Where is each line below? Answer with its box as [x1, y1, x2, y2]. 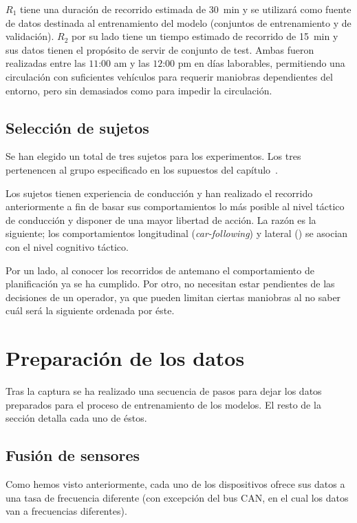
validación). [6, 29, 54, 43]
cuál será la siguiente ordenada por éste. [6, 303, 175, 318]
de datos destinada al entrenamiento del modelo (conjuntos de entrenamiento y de [6, 15, 351, 30]
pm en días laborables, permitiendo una [177, 56, 345, 70]
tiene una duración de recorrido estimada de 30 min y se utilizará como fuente [19, 2, 351, 16]
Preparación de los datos [6, 344, 245, 372]
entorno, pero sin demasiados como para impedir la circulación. [6, 83, 272, 97]
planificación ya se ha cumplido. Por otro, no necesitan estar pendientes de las [6, 276, 335, 291]
